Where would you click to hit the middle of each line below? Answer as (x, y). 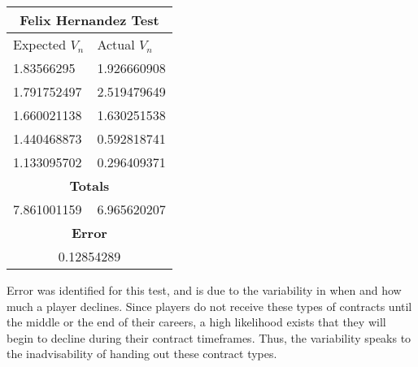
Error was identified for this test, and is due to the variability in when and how (204, 290)
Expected (40, 44)
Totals (89, 186)
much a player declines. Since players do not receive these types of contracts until (209, 306)
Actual (116, 44)
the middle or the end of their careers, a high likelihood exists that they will (196, 322)
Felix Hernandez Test (89, 20)
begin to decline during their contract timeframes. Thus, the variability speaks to (209, 337)
